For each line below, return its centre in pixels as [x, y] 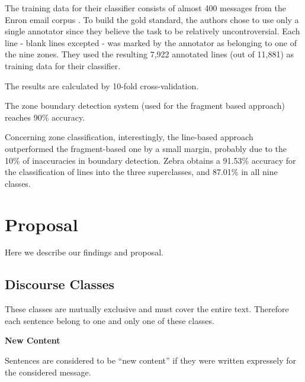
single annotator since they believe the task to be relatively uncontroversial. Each [152, 31]
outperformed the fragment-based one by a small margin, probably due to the [146, 148]
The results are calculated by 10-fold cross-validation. [102, 85]
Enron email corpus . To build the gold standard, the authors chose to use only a [152, 19]
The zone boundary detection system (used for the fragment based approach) [145, 106]
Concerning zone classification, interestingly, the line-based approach [129, 137]
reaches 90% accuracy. [45, 117]
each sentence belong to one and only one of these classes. [110, 320]
